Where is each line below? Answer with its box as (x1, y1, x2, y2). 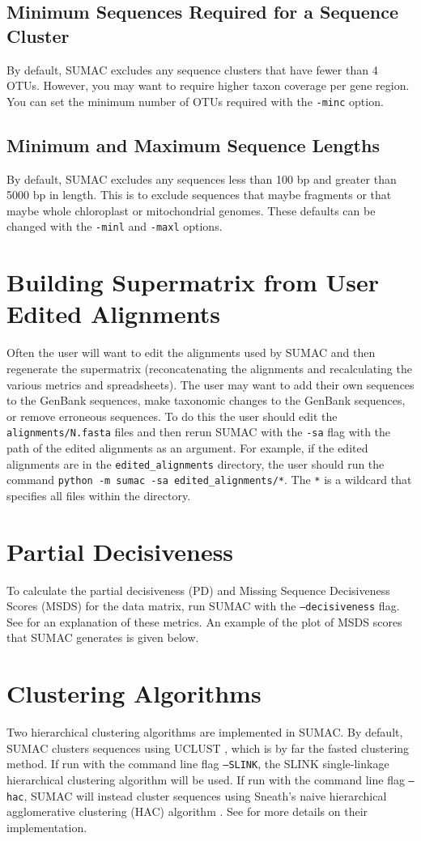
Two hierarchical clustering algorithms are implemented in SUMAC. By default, (6, 724, 403, 741)
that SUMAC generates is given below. (6, 629, 199, 646)
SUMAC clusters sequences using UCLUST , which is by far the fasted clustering (6, 739, 410, 756)
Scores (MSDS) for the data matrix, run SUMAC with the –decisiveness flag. (6, 597, 400, 614)
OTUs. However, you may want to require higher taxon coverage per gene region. (6, 77, 410, 94)
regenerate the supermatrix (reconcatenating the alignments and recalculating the (6, 359, 412, 376)
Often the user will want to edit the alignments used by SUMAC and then (6, 344, 376, 361)
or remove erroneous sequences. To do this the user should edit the (6, 407, 338, 424)
